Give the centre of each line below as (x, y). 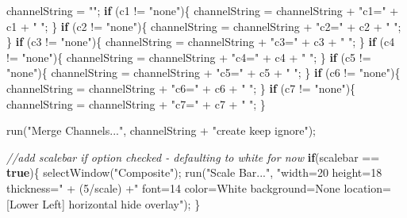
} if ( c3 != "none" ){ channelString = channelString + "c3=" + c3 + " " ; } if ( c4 (201, 42)
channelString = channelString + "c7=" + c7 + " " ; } (136, 103)
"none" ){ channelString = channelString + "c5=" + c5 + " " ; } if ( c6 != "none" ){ (203, 73)
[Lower (23, 203)
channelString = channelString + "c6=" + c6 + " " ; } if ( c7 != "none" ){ (181, 88)
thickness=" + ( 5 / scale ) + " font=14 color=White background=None (173, 187)
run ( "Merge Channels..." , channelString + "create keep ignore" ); (161, 130)
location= (367, 187)
